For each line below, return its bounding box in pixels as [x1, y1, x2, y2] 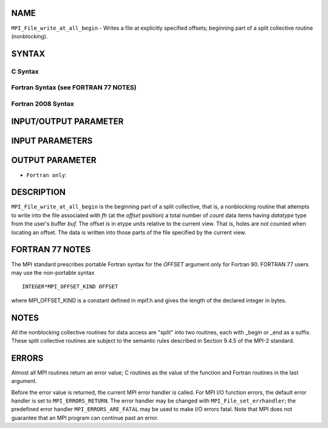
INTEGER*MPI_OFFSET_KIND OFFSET [22, 283, 118, 290]
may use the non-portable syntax [11, 269, 95, 276]
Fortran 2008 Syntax [11, 99, 74, 108]
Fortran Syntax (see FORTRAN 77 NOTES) [11, 83, 137, 92]
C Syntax [11, 67, 39, 75]
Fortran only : [26, 171, 67, 179]
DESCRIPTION [11, 187, 66, 198]
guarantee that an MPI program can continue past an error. [11, 414, 159, 421]
